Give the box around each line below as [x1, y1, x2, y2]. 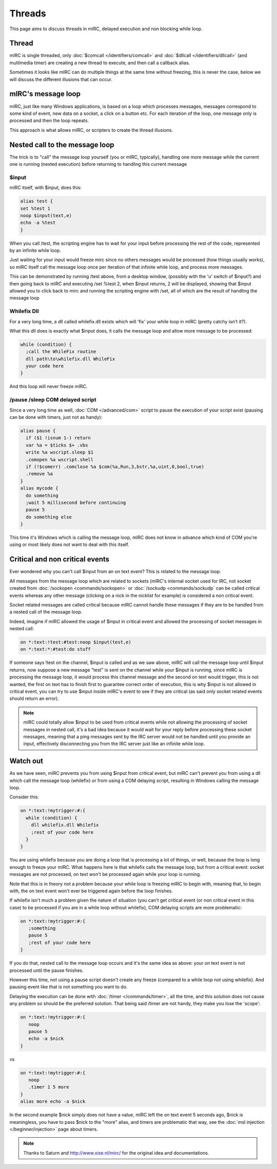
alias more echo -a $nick [20, 1099, 86, 1104]
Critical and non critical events [9, 555, 110, 564]
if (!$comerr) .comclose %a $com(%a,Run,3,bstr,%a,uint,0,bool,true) [26, 463, 205, 470]
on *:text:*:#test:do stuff [20, 647, 91, 652]
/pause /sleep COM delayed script [9, 396, 97, 403]
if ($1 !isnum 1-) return [26, 435, 91, 441]
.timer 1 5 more [28, 1084, 69, 1090]
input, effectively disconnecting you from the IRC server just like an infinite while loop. [23, 741, 205, 747]
